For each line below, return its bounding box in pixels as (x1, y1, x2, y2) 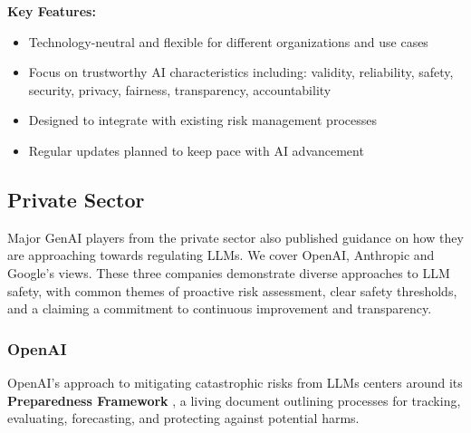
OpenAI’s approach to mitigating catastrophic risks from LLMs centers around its (7, 372, 463, 391)
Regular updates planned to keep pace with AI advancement (28, 140, 364, 159)
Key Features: (7, 2, 96, 20)
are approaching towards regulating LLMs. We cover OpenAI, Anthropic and (7, 245, 435, 265)
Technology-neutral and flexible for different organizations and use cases (28, 32, 428, 51)
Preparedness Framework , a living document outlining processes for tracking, (7, 390, 461, 409)
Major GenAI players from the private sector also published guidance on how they (7, 227, 464, 246)
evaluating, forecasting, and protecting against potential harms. (7, 409, 360, 428)
